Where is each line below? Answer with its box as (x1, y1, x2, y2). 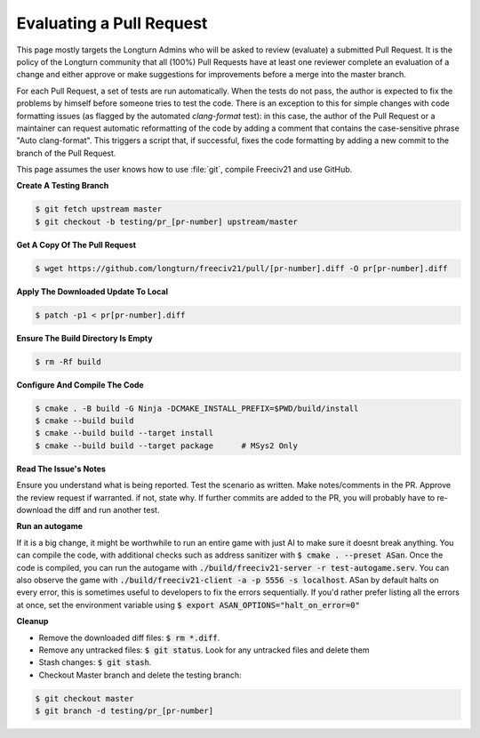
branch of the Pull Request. (16, 148, 116, 158)
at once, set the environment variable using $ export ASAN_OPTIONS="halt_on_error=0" (16, 599, 360, 610)
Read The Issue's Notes (16, 463, 107, 474)
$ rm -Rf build (35, 357, 101, 366)
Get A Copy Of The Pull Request (16, 239, 137, 250)
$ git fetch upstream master (35, 205, 163, 214)
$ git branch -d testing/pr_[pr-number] (35, 706, 213, 716)
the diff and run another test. (54, 505, 160, 516)
